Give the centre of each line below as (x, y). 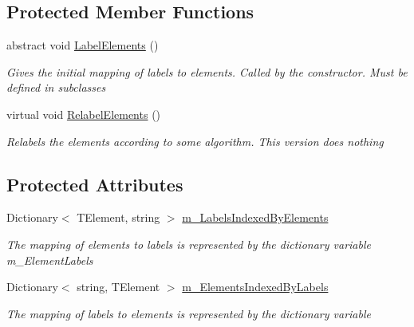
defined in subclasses (56, 87)
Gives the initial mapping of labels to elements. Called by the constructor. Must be (207, 71)
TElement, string (118, 217)
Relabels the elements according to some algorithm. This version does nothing (195, 141)
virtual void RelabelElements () (84, 114)
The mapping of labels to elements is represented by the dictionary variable (189, 313)
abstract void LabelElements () (83, 45)
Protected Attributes (95, 184)
